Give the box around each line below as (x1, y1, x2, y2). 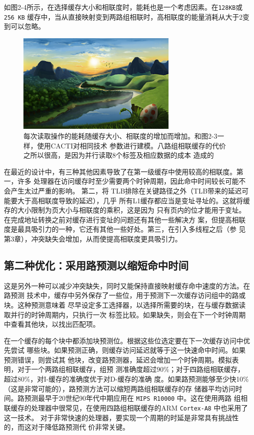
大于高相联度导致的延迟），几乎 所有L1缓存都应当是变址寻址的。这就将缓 (17, 195, 250, 205)
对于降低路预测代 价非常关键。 (31, 422, 129, 432)
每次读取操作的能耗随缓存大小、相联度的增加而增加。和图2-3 (23, 130, 217, 141)
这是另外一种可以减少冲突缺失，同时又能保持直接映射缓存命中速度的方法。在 (4, 280, 250, 290)
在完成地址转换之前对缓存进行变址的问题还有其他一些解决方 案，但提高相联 (4, 214, 246, 224)
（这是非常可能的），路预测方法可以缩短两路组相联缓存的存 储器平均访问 (4, 383, 235, 393)
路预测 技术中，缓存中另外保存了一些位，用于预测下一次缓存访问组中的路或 (4, 290, 246, 300)
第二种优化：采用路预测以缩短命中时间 (4, 257, 189, 272)
